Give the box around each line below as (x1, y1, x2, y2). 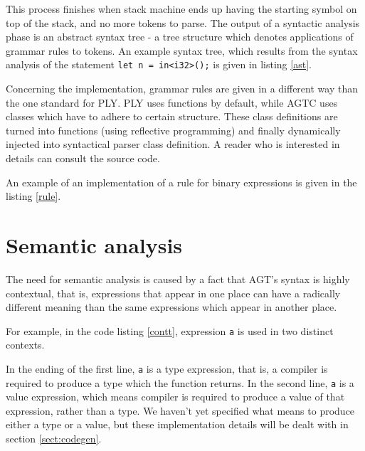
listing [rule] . (6, 189, 61, 203)
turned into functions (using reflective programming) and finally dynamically (6, 122, 341, 137)
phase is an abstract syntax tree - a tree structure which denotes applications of (6, 29, 354, 44)
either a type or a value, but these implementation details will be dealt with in (6, 417, 349, 432)
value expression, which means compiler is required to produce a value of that (6, 389, 345, 404)
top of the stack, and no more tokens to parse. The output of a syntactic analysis (6, 15, 360, 30)
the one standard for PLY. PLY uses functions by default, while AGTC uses (6, 95, 338, 110)
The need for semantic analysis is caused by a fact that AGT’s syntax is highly (6, 271, 350, 286)
